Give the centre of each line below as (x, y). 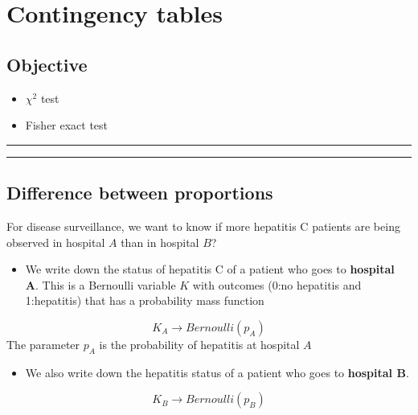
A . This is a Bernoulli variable (100, 284)
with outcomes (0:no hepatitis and (277, 284)
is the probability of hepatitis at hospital (199, 344)
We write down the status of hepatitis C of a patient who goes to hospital (210, 269)
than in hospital (160, 242)
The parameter (43, 344)
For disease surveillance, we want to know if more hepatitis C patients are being (203, 226)
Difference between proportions (140, 193)
